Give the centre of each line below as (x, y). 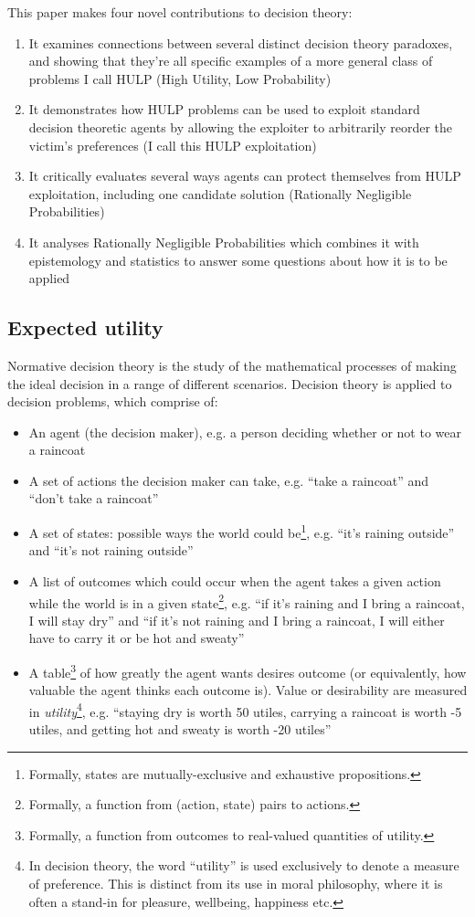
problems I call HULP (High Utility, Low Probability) (180, 78)
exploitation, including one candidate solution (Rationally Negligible (220, 193)
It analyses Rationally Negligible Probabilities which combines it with (224, 242)
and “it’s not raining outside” (111, 550)
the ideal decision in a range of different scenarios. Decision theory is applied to (230, 383)
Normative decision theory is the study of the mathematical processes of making (232, 365)
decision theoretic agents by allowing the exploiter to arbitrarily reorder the (241, 126)
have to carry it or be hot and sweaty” (137, 638)
